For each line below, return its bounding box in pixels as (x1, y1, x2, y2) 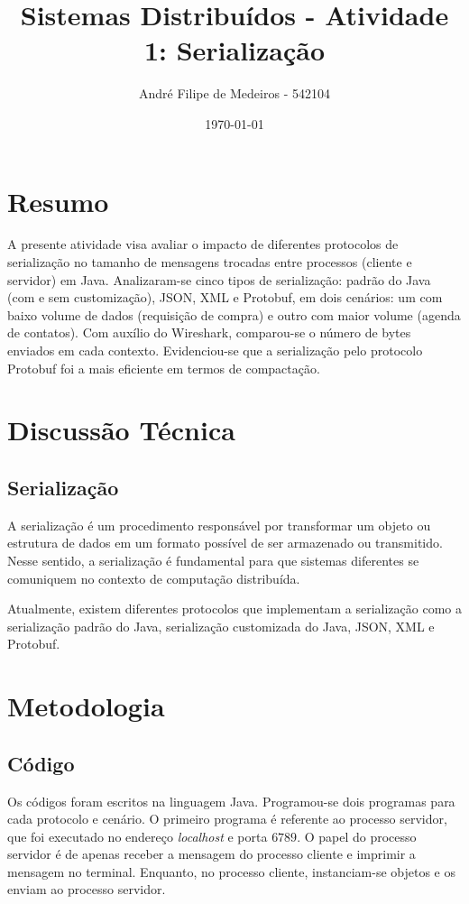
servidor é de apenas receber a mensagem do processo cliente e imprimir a (7, 844, 416, 863)
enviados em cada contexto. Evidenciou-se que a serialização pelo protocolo (7, 341, 423, 359)
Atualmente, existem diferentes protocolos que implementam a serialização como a (7, 599, 462, 618)
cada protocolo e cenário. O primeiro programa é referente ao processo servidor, (7, 809, 447, 828)
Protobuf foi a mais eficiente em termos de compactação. (7, 358, 320, 377)
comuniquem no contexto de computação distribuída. (7, 568, 300, 587)
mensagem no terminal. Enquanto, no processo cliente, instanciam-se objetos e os (7, 862, 455, 881)
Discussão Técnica (7, 411, 235, 448)
